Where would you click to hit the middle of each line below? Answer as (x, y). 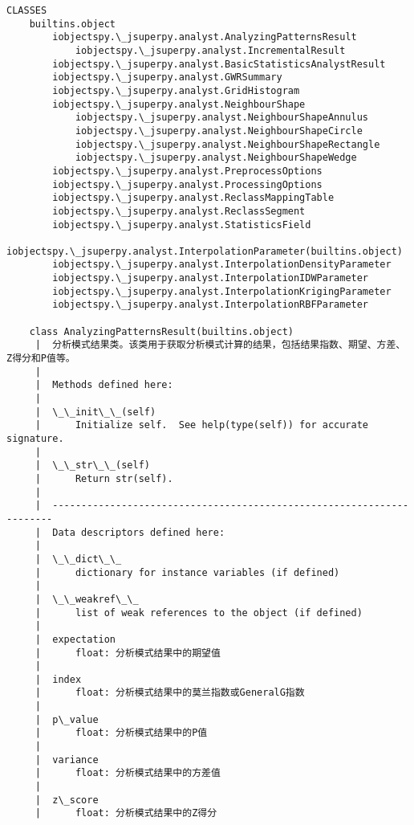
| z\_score (67, 800)
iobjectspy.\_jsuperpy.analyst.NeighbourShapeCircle (219, 131)
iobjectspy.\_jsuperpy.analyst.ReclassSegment (179, 211)
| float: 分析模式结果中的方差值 (128, 773)
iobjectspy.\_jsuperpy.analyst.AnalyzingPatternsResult (205, 37)
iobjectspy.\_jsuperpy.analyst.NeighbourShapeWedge (216, 158)
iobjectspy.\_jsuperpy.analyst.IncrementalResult (210, 50)
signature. (35, 439)
